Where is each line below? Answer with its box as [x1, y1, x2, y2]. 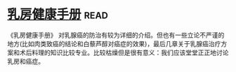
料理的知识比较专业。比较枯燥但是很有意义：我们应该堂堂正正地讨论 [31, 48, 229, 57]
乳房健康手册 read [7, 6, 109, 22]
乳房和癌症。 [7, 57, 44, 65]
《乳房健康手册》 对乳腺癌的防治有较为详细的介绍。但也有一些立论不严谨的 [7, 31, 225, 39]
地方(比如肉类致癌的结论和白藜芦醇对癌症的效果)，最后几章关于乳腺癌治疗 [7, 39, 221, 48]
